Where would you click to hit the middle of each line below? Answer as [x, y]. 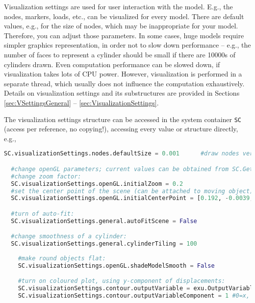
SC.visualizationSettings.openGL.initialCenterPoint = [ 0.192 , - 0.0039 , [132, 198]
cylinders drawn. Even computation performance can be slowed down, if [112, 64]
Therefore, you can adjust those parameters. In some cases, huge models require [124, 35]
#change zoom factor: [46, 176]
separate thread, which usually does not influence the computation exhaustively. [124, 83]
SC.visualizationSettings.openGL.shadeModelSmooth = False [116, 265]
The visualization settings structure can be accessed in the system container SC [123, 119]
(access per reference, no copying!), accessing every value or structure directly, [121, 129]
